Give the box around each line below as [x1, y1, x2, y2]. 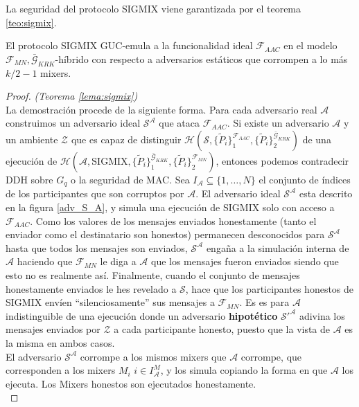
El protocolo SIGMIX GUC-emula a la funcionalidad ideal [6, 38, 253, 53]
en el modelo [283, 38, 338, 53]
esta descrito [299, 186, 353, 201]
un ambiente [6, 132, 58, 146]
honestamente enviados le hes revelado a [6, 281, 177, 296]
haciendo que [17, 254, 73, 269]
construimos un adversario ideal [6, 116, 141, 130]
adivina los [299, 308, 345, 323]
